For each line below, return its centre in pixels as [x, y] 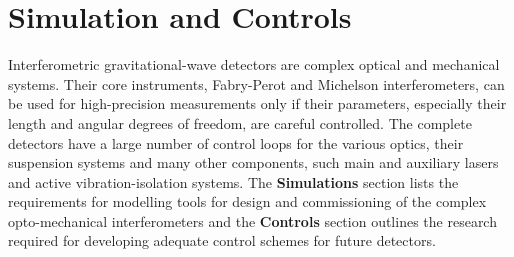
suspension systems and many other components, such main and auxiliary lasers [253, 162]
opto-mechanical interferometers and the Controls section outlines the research [252, 220]
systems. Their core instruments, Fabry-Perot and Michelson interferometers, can [256, 83]
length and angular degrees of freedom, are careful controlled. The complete [240, 122]
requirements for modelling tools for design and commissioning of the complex [247, 201]
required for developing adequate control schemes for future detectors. [222, 240]
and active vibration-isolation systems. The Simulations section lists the [233, 181]
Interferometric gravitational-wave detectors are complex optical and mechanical [254, 64]
